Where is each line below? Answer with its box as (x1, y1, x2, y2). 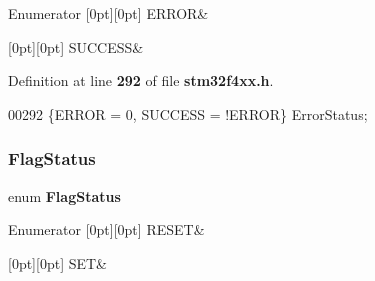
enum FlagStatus (8, 185, 121, 206)
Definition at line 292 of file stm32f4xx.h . (8, 70, 274, 91)
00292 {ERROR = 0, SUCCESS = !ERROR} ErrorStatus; (8, 103, 368, 124)
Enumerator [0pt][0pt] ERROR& (8, 3, 209, 23)
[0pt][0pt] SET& (8, 252, 108, 273)
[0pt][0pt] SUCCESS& (8, 36, 144, 57)
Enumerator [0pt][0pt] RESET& (8, 219, 205, 240)
